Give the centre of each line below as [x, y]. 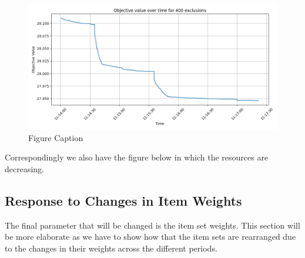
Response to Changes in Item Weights [123, 200]
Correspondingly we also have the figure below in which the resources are [137, 157]
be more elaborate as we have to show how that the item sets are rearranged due [150, 237]
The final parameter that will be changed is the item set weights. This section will [152, 225]
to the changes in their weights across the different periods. [111, 248]
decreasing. [25, 168]
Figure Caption [56, 137]
